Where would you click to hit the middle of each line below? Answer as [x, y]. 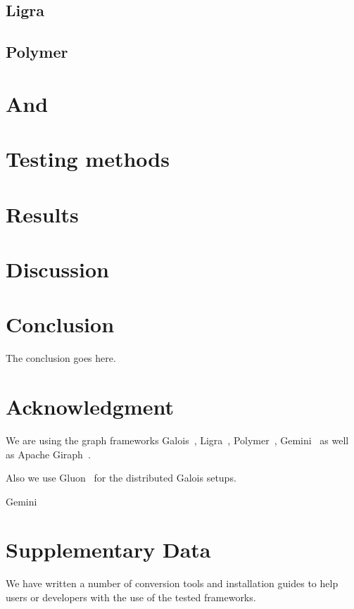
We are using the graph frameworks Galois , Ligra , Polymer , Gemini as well [177, 440]
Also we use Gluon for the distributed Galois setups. [121, 478]
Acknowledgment [90, 406]
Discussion [57, 269]
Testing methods [88, 159]
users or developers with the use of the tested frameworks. [131, 597]
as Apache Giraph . [48, 454]
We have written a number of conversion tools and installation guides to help [172, 583]
